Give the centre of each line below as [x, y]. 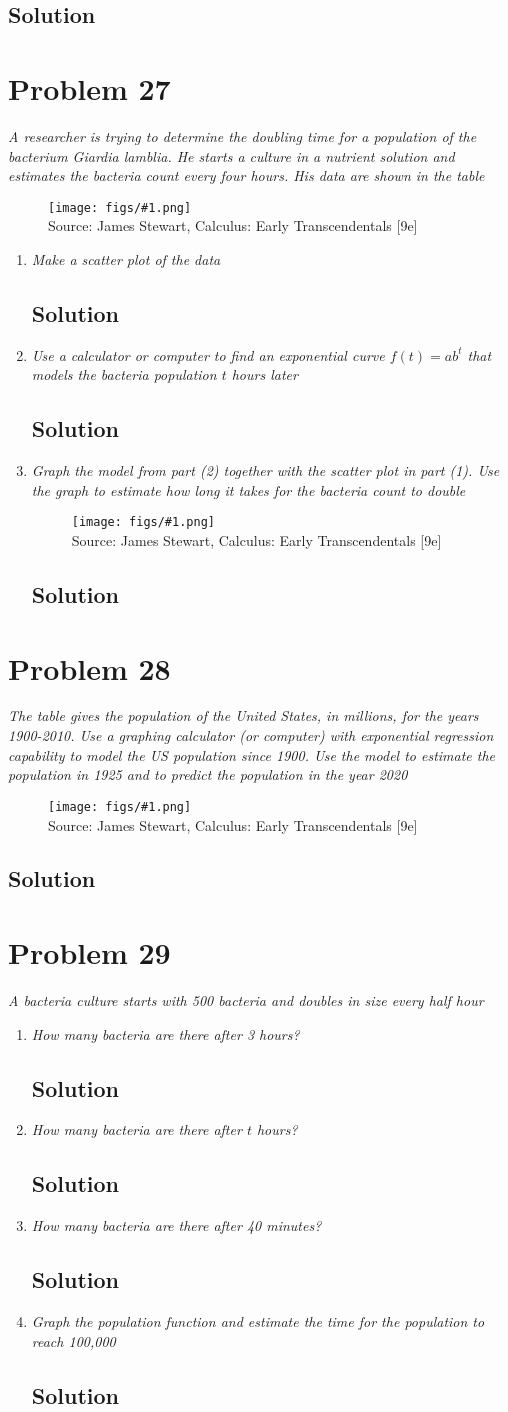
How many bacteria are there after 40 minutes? [176, 1225]
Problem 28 [89, 667]
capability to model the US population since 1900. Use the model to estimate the [252, 754]
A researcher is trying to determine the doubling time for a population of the [242, 135]
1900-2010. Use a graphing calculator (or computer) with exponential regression [251, 735]
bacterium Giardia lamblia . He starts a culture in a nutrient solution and [231, 155]
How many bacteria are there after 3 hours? [165, 1033]
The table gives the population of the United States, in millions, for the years [243, 715]
